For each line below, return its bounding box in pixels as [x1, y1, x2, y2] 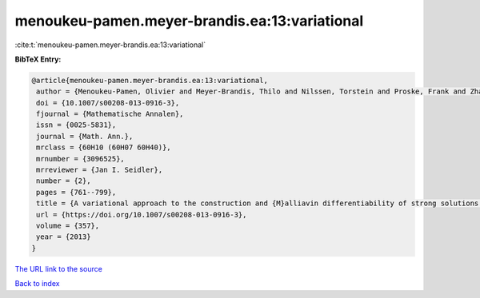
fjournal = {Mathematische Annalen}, [36, 109, 184, 119]
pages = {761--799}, [36, 188, 117, 197]
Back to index [14, 279, 60, 288]
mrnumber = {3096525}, [36, 154, 126, 163]
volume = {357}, [36, 221, 100, 230]
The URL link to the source [14, 264, 103, 273]
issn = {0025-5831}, [36, 121, 117, 129]
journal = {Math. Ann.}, [36, 132, 134, 141]
